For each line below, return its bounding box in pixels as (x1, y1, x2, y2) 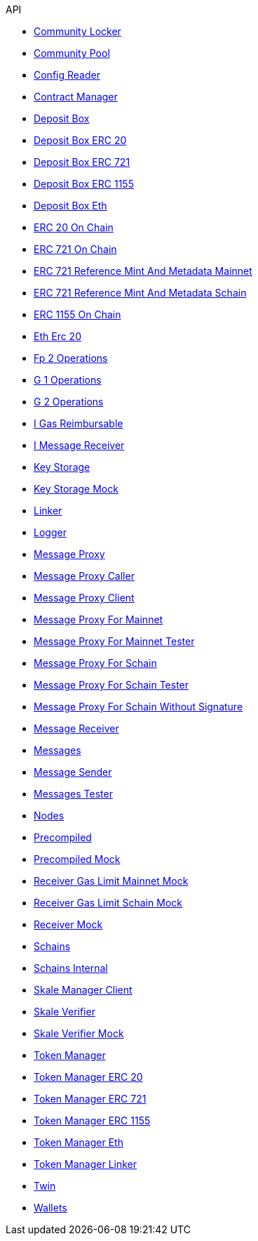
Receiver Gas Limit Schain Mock (34, 897, 183, 909)
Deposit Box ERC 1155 (34, 178, 134, 190)
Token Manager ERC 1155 (34, 1115, 151, 1126)
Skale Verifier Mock (34, 1027, 124, 1039)
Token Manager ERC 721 (34, 1093, 147, 1105)
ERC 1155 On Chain (34, 308, 121, 320)
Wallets (34, 1202, 67, 1214)
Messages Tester (34, 788, 113, 800)
